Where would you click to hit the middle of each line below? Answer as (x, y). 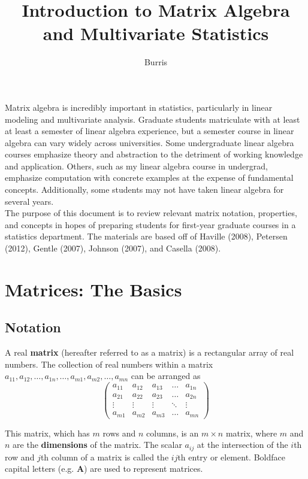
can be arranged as (166, 376)
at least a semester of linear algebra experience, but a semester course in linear (150, 131)
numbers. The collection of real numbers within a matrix (109, 364)
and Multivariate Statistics (156, 33)
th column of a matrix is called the (105, 457)
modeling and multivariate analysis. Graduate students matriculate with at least (153, 119)
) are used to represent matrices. (144, 469)
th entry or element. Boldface (231, 457)
